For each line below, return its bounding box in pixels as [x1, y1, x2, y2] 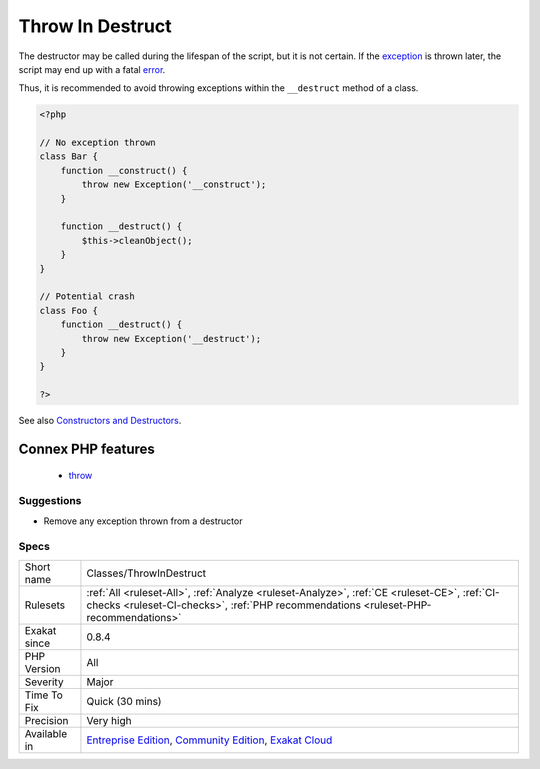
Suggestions [18, 494, 82, 508]
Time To [24, 688, 64, 702]
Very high [86, 713, 132, 727]
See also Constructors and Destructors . [18, 415, 182, 427]
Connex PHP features [18, 440, 155, 457]
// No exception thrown [39, 137, 157, 149]
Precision [24, 713, 69, 727]
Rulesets [24, 598, 65, 612]
